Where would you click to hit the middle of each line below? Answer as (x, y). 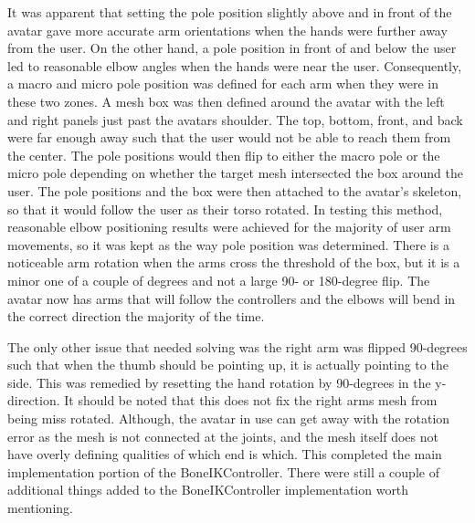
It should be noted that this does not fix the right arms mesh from (251, 400)
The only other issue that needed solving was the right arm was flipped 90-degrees (237, 346)
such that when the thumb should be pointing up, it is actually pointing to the (228, 365)
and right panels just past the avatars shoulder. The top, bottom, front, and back (235, 119)
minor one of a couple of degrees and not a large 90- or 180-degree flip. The (219, 280)
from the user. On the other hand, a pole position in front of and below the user (232, 48)
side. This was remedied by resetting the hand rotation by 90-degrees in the (219, 382)
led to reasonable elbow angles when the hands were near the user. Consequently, (235, 65)
